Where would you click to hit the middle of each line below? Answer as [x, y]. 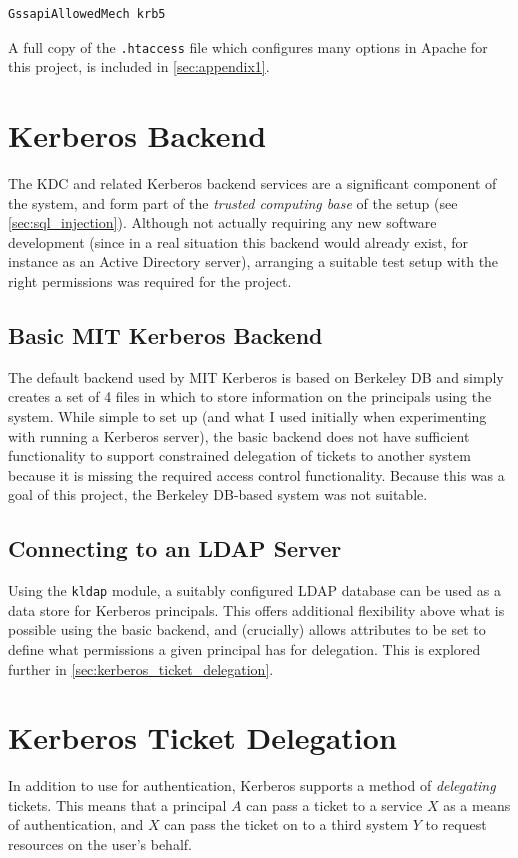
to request [456, 824]
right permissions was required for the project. [150, 280]
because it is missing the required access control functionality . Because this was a [256, 474]
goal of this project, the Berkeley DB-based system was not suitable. [218, 494]
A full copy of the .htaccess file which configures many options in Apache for [248, 46]
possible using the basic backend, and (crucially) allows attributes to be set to [247, 629]
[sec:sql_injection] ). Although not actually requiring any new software [222, 222]
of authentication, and [76, 824]
